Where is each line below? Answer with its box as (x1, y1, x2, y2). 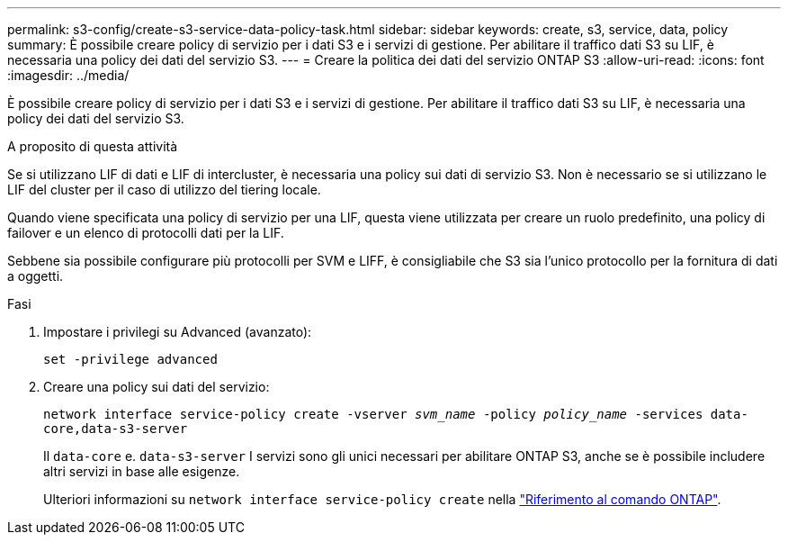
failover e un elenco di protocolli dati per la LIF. (7, 225, 284, 240)
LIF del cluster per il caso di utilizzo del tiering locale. (7, 182, 321, 197)
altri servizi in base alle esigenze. (43, 464, 240, 479)
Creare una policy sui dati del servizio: (43, 379, 270, 394)
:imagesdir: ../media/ (7, 68, 130, 83)
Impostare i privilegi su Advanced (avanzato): (43, 324, 312, 339)
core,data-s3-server (43, 421, 188, 436)
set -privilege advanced (43, 352, 218, 366)
